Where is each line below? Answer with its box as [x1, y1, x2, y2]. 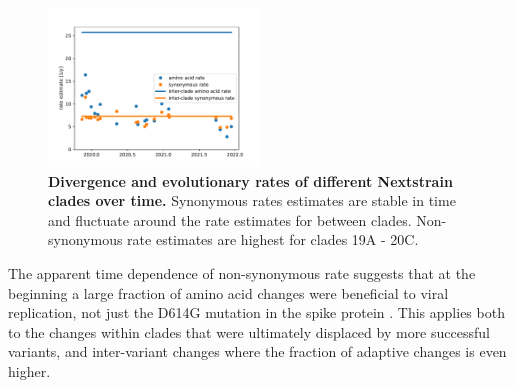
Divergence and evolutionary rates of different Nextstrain [48, 170, 453, 191]
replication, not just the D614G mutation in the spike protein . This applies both [8, 302, 505, 323]
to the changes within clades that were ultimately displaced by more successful [8, 321, 490, 342]
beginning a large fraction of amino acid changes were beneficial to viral [8, 282, 449, 303]
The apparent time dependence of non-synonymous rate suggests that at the [8, 262, 476, 283]
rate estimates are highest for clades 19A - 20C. [127, 229, 419, 250]
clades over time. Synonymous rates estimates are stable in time [48, 190, 456, 211]
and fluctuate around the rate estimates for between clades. [48, 209, 412, 230]
